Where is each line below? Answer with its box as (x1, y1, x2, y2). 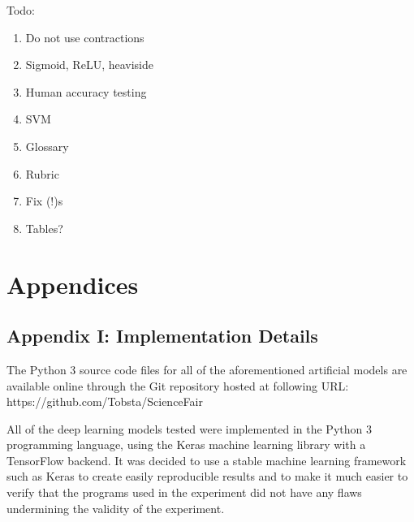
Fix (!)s (25, 192, 63, 209)
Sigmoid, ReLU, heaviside (25, 56, 153, 73)
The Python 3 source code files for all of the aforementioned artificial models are (6, 360, 408, 377)
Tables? (25, 219, 63, 236)
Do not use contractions (25, 28, 144, 45)
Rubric (25, 165, 59, 182)
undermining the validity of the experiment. (6, 499, 225, 516)
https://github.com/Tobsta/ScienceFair (6, 393, 203, 410)
